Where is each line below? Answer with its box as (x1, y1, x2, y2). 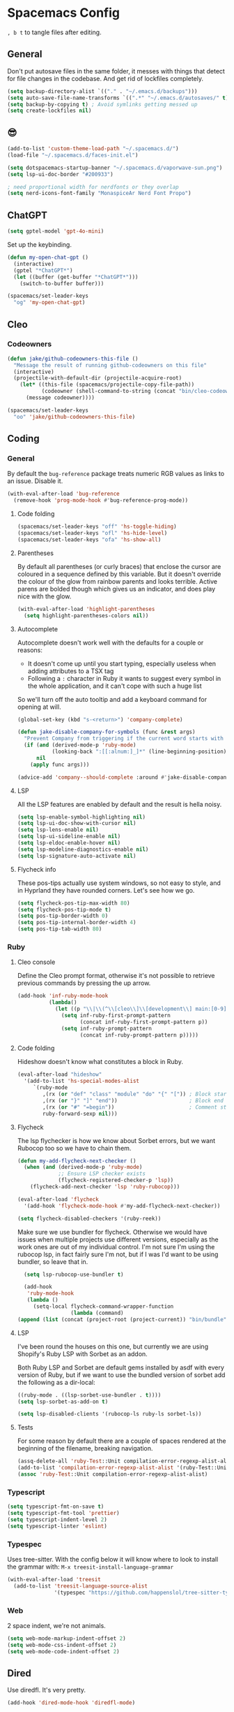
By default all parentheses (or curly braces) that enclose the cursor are (17, 562, 221, 570)
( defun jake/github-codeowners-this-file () (7, 355, 139, 362)
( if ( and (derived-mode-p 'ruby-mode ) (24, 742, 136, 749)
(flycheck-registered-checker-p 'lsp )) (58, 1177, 174, 1184)
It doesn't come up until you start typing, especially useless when (27, 659, 217, 668)
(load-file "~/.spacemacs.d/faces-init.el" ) (7, 152, 139, 159)
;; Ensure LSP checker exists (58, 1170, 146, 1177)
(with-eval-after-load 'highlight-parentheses (17, 605, 155, 612)
